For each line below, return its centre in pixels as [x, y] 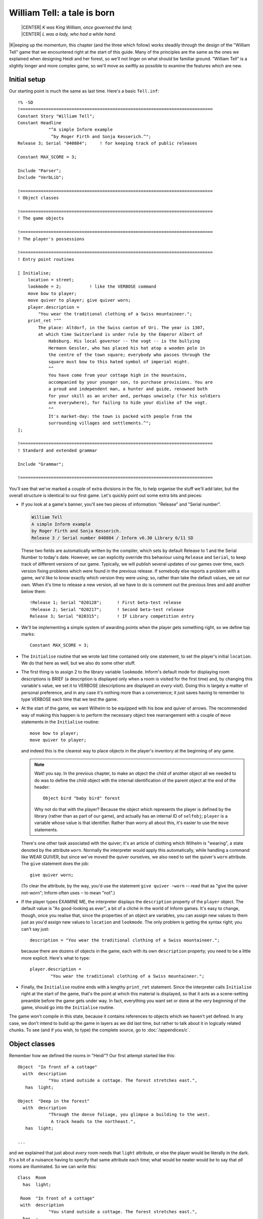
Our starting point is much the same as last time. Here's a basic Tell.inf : [84, 91]
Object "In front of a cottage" [57, 1067]
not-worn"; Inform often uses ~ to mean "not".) [68, 893]
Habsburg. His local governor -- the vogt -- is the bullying [124, 341]
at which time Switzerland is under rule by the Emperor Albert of [120, 334]
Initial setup [27, 80]
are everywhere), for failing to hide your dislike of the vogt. [128, 403]
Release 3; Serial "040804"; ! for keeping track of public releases [108, 143]
